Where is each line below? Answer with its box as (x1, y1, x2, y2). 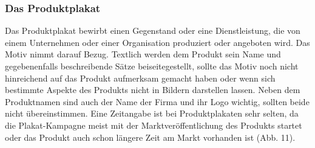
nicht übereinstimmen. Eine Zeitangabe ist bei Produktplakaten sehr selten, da (5, 107, 299, 120)
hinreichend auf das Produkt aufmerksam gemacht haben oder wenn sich (5, 71, 276, 84)
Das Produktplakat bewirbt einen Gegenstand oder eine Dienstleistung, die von (5, 24, 300, 37)
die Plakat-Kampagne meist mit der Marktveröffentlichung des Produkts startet (5, 118, 302, 131)
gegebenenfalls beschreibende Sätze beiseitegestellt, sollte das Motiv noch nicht (5, 60, 299, 72)
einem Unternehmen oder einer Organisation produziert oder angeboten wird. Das (5, 36, 310, 48)
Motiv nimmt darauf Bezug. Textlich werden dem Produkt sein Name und (5, 48, 281, 60)
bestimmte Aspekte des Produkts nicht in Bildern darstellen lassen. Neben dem (5, 83, 300, 96)
